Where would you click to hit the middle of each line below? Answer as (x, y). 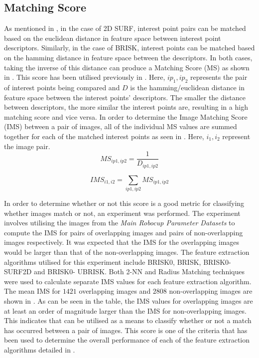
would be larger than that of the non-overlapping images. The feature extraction (127, 252)
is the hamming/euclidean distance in (187, 87)
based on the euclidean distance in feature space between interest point (113, 38)
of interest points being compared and (62, 87)
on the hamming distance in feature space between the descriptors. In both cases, (128, 57)
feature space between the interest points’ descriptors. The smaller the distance (125, 97)
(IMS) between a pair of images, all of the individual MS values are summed (121, 126)
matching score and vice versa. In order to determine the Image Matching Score (126, 116)
